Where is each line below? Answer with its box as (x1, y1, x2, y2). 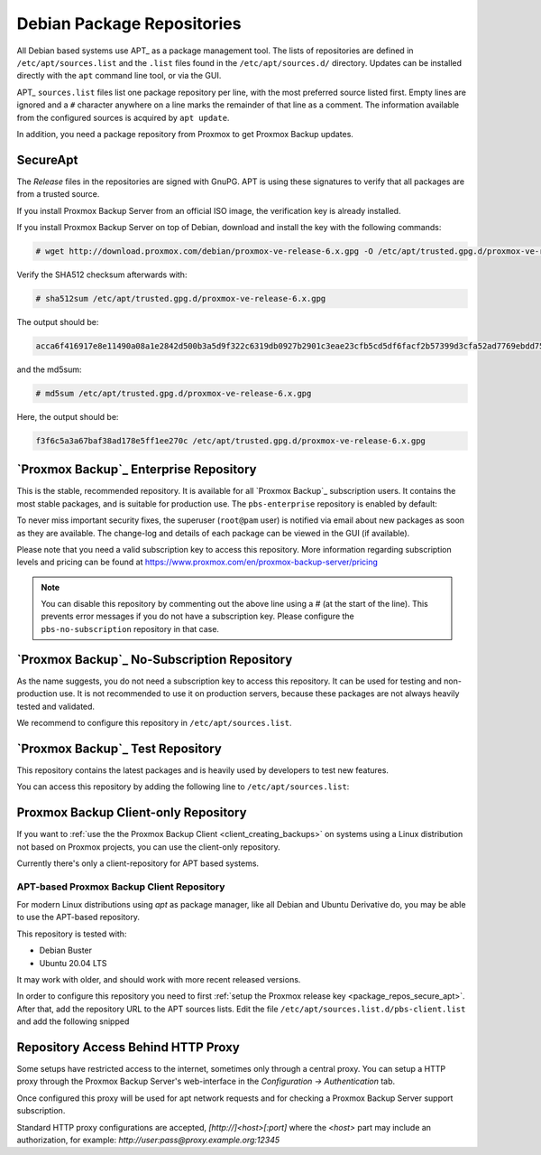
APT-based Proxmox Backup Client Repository (16, 880, 225, 893)
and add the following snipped (16, 1016, 130, 1027)
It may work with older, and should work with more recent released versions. (16, 974, 301, 984)
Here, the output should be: (16, 411, 119, 422)
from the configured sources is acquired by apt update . (16, 112, 230, 123)
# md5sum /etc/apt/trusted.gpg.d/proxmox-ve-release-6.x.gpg (35, 388, 312, 398)
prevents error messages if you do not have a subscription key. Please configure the (41, 610, 355, 622)
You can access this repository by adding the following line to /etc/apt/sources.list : (16, 781, 350, 792)
